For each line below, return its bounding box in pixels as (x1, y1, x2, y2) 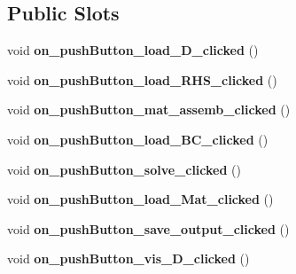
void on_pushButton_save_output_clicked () (7, 219, 290, 238)
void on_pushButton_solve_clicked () (7, 160, 241, 178)
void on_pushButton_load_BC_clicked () (7, 129, 269, 148)
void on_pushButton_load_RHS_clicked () (7, 70, 277, 89)
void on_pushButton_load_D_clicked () (7, 41, 259, 59)
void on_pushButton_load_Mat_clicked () (7, 190, 274, 208)
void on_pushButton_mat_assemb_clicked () (7, 100, 291, 119)
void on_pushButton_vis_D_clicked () (7, 249, 250, 268)
